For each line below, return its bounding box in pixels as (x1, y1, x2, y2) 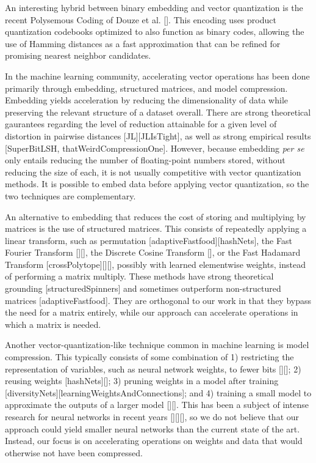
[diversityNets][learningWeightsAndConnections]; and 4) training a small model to (5, 386, 312, 399)
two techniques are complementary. (5, 189, 136, 202)
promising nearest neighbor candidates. (5, 49, 151, 62)
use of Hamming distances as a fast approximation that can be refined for (5, 37, 281, 50)
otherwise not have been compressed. (5, 446, 143, 459)
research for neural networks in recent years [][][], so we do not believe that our (5, 410, 300, 423)
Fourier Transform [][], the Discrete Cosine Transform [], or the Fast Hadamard (5, 246, 301, 259)
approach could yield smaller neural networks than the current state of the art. (5, 422, 300, 435)
